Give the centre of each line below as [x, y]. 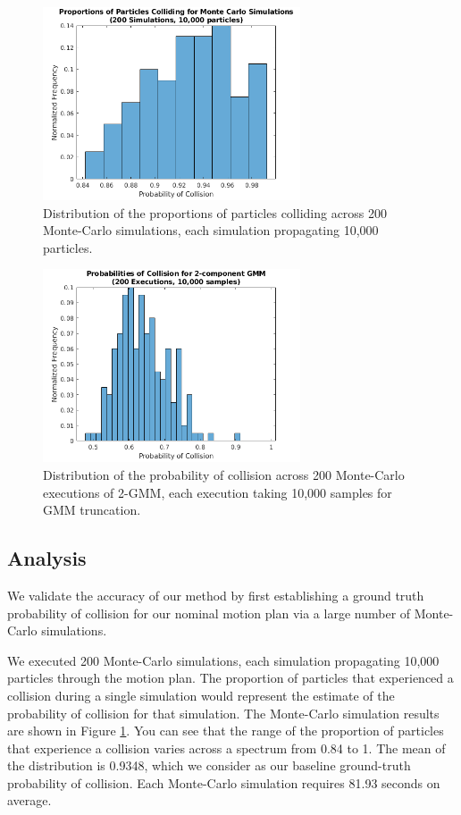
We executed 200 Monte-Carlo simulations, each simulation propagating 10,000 [223, 660]
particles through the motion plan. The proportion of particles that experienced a [230, 678]
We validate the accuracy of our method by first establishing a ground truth [216, 595]
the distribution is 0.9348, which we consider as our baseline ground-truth [209, 765]
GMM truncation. [92, 510]
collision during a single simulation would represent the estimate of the [201, 695]
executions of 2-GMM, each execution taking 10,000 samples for [218, 492]
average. [29, 800]
